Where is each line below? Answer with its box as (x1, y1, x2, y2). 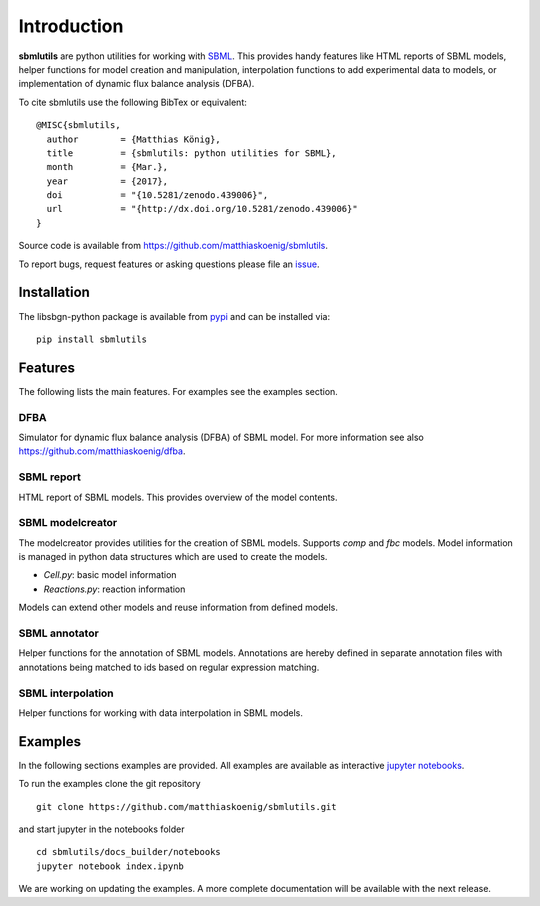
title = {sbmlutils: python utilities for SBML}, (46, 147, 337, 159)
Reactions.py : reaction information (43, 583, 186, 595)
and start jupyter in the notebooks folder (18, 823, 185, 835)
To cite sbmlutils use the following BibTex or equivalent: (18, 96, 247, 108)
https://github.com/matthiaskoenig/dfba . (18, 445, 186, 457)
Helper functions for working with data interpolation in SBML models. (18, 706, 304, 719)
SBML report (18, 470, 82, 484)
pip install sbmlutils (36, 333, 148, 345)
